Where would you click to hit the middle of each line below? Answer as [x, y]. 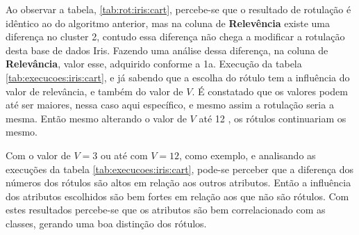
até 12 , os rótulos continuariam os [273, 118]
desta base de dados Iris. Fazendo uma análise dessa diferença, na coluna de [167, 50]
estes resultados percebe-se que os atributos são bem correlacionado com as [166, 210]
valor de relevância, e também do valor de [94, 91]
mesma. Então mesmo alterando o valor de [96, 118]
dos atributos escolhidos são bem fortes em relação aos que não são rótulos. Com [177, 196]
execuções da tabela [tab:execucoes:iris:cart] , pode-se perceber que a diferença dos [180, 169]
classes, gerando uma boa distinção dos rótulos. [106, 223]
